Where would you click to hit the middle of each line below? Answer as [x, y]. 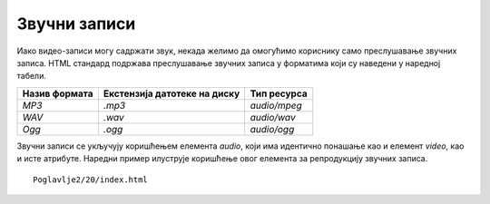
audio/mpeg [276, 105]
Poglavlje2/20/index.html [91, 180]
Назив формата [58, 93]
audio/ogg [272, 129]
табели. [32, 76]
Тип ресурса [279, 93]
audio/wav [273, 117]
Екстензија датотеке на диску [171, 93]
